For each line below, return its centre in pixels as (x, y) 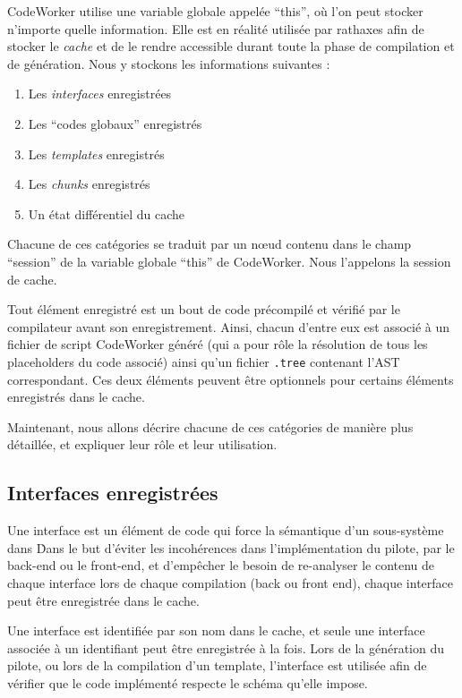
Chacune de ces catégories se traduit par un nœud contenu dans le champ (210, 244)
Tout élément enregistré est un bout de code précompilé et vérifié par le (204, 309)
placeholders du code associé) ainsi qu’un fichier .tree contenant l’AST (204, 361)
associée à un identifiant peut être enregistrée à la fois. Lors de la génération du (226, 647)
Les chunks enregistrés (89, 184)
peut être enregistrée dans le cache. (103, 600)
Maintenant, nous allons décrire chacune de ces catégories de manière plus (210, 426)
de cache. (32, 279)
